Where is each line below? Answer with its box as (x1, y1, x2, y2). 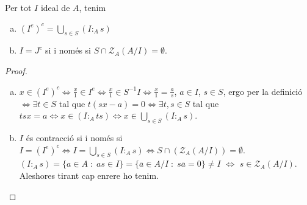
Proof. (5, 64, 27, 77)
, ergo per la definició (223, 85, 303, 97)
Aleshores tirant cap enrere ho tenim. (19, 169, 159, 181)
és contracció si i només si (26, 131, 123, 144)
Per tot (5, 1, 32, 13)
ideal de (40, 1, 70, 13)
